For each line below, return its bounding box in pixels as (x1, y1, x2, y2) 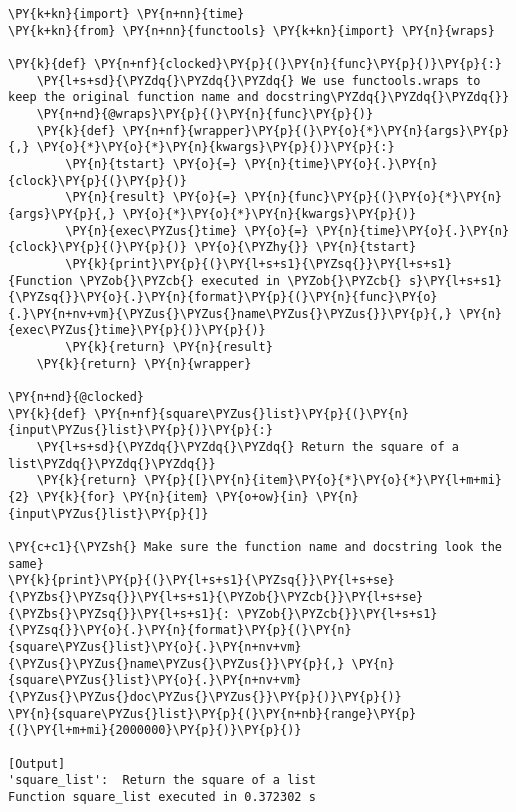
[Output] (8, 756, 66, 771)
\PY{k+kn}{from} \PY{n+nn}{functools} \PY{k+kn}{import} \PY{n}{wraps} (8, 23, 495, 38)
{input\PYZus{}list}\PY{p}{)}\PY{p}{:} (8, 423, 273, 438)
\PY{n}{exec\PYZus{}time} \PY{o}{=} (65, 223, 309, 238)
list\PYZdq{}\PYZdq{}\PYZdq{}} (8, 456, 216, 471)
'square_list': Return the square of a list (8, 773, 316, 788)
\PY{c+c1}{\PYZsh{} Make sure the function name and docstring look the (8, 540, 502, 554)
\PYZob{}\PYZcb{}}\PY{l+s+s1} (237, 606, 438, 621)
